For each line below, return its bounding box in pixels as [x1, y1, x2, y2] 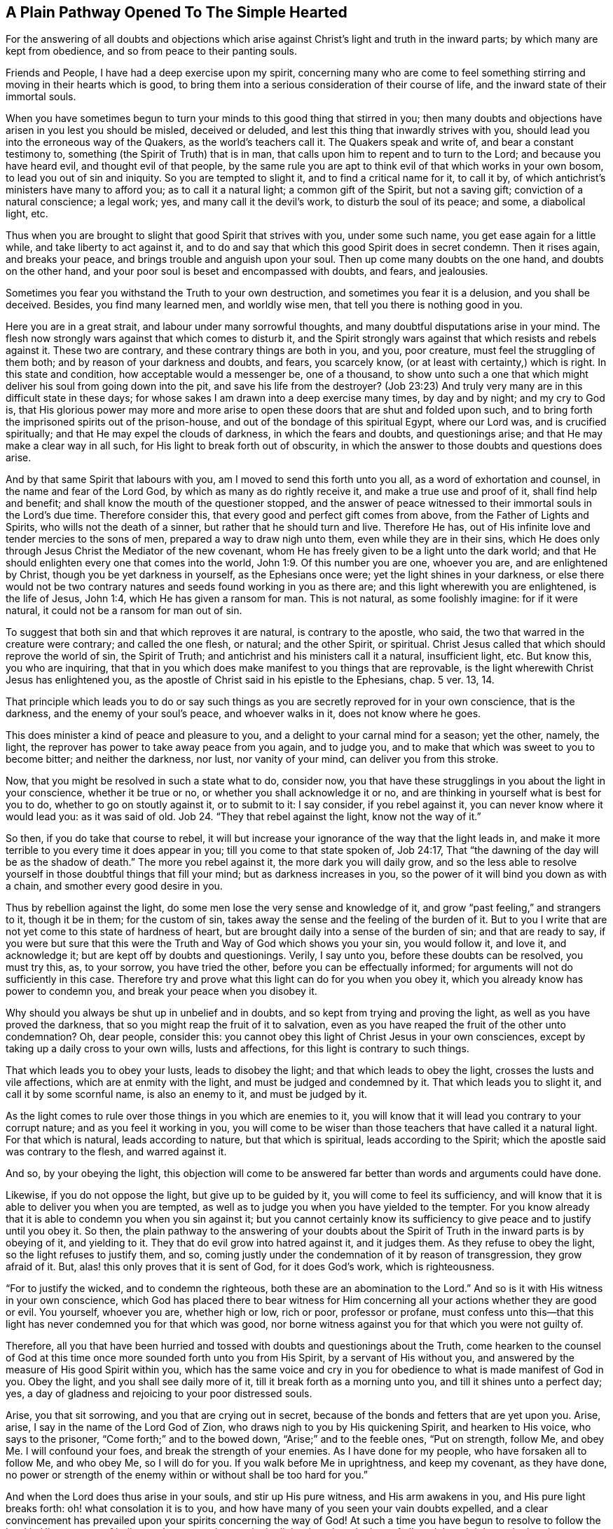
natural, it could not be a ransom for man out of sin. [6, 604, 242, 617]
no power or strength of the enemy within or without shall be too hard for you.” [6, 1469, 368, 1481]
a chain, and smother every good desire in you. [6, 880, 223, 892]
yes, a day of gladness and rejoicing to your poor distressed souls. [6, 1387, 312, 1400]
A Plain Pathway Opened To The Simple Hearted [6, 4, 347, 21]
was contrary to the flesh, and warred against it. [6, 1146, 227, 1158]
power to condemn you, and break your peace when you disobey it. [6, 985, 317, 998]
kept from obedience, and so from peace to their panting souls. [6, 45, 297, 57]
